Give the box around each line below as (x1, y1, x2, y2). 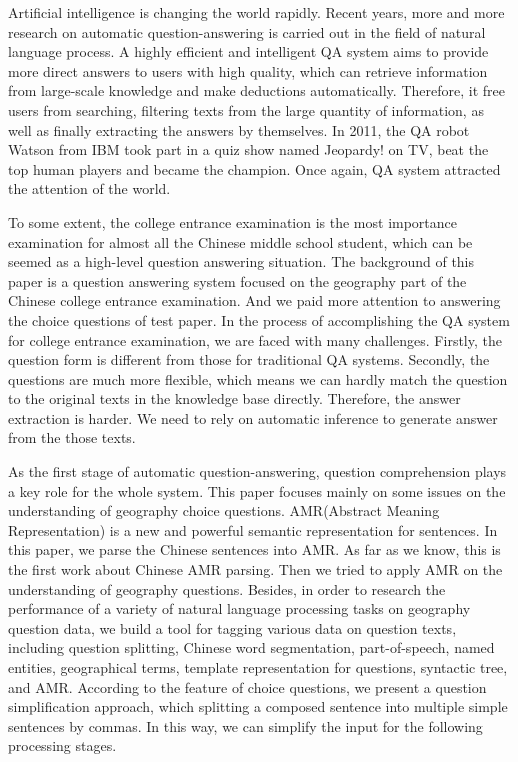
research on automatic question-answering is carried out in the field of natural (8, 21, 486, 42)
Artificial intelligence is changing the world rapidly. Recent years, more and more (8, 2, 505, 22)
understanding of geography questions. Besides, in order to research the (8, 578, 446, 599)
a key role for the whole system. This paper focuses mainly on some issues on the (8, 480, 506, 501)
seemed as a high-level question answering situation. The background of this (8, 251, 475, 272)
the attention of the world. (8, 178, 171, 199)
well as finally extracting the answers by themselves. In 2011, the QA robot (8, 119, 470, 140)
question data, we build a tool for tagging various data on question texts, (8, 617, 457, 638)
